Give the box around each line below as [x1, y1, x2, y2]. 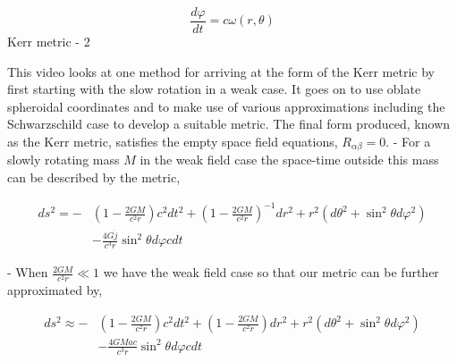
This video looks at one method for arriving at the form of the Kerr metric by [7, 62, 435, 80]
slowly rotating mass [7, 150, 120, 169]
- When [7, 263, 48, 282]
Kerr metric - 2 [7, 32, 90, 51]
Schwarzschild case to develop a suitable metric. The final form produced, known [7, 114, 451, 133]
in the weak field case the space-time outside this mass [140, 150, 439, 169]
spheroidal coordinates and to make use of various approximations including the [7, 97, 445, 115]
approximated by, [7, 281, 103, 299]
